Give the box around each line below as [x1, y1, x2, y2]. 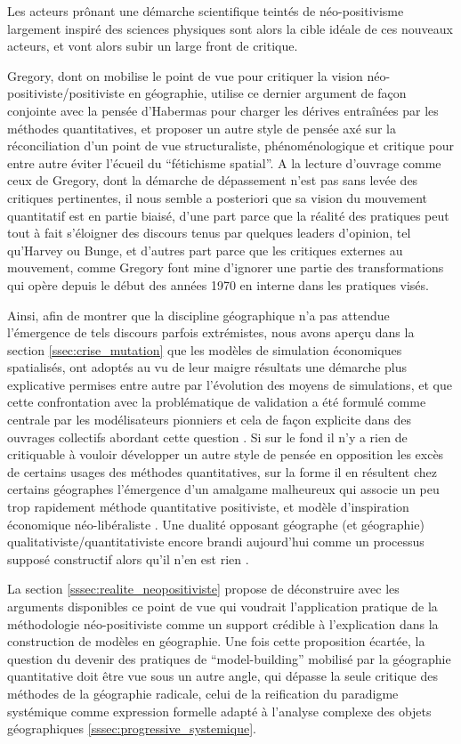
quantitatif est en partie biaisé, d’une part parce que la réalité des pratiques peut [7, 206, 449, 224]
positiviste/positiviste [7, 84, 125, 102]
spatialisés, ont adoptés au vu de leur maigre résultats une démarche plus [7, 358, 408, 376]
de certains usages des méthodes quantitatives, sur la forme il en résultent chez [7, 462, 437, 481]
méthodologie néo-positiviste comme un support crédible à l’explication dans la [7, 614, 439, 633]
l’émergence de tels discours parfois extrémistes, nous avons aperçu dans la [7, 323, 415, 342]
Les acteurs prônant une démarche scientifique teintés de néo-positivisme [7, 2, 404, 20]
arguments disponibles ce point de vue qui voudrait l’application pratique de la [7, 597, 438, 615]
